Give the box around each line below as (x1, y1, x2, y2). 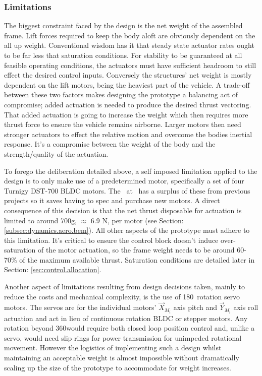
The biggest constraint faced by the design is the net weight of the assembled (4, 20, 243, 31)
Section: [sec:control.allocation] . (4, 264, 101, 275)
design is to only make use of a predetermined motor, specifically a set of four (4, 175, 244, 186)
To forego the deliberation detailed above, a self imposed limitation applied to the (4, 165, 257, 176)
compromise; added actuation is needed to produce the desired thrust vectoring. (4, 99, 251, 109)
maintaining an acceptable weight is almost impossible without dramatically (4, 352, 239, 362)
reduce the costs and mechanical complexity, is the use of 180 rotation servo (4, 291, 240, 301)
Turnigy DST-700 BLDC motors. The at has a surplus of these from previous (4, 185, 250, 196)
